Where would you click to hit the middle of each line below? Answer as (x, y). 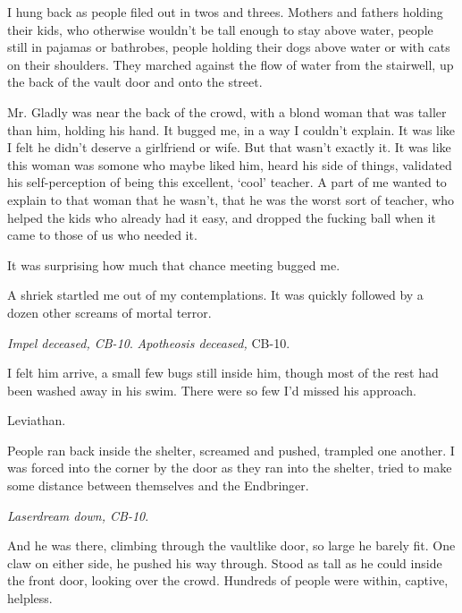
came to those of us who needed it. (102, 235)
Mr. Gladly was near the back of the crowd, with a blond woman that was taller (227, 111)
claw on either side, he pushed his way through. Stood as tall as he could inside (225, 562)
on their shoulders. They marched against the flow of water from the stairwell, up (231, 64)
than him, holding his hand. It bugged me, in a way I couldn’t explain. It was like (231, 129)
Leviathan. (37, 420)
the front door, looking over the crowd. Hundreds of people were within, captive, (228, 580)
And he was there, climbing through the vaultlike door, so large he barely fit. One (231, 545)
